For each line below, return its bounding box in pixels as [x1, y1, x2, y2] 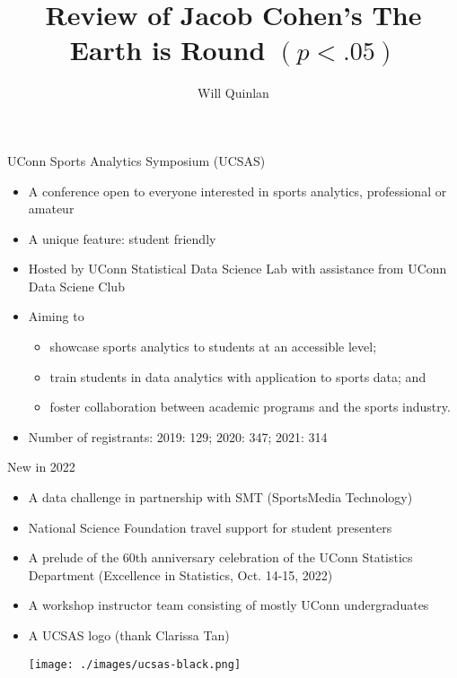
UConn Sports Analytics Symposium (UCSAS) [7, 151, 266, 169]
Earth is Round [69, 31, 266, 68]
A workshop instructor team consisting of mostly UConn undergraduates [28, 595, 429, 614]
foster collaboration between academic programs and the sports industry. [49, 397, 451, 416]
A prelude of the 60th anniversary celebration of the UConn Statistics [28, 548, 413, 567]
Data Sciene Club [28, 276, 125, 295]
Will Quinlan [198, 83, 269, 102]
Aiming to [28, 307, 84, 326]
